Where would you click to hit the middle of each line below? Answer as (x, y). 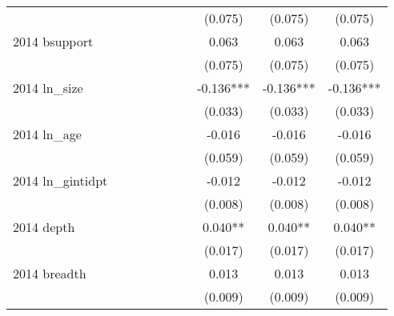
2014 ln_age (47, 134)
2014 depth (44, 227)
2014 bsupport (53, 41)
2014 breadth (50, 273)
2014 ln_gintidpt (60, 180)
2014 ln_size (48, 88)
